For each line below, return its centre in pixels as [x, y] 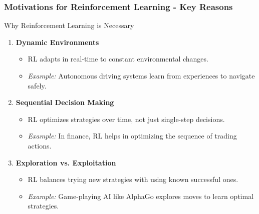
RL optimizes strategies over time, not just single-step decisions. [126, 119]
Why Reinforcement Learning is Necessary [69, 25]
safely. [37, 85]
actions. [40, 145]
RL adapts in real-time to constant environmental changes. [118, 59]
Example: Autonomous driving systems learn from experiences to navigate [141, 75]
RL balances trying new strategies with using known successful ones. [133, 179]
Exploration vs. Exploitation [66, 162]
